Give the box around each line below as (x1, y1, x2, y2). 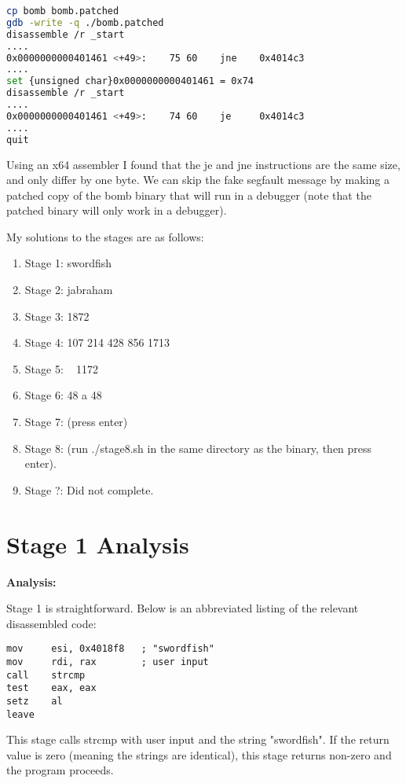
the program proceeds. (6, 762, 114, 778)
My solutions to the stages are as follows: (6, 228, 204, 244)
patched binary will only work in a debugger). (6, 202, 227, 219)
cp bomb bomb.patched (6, 6, 119, 17)
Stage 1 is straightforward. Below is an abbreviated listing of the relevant (6, 600, 359, 616)
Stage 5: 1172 (24, 360, 99, 377)
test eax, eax (6, 682, 97, 694)
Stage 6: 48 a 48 (24, 387, 102, 403)
